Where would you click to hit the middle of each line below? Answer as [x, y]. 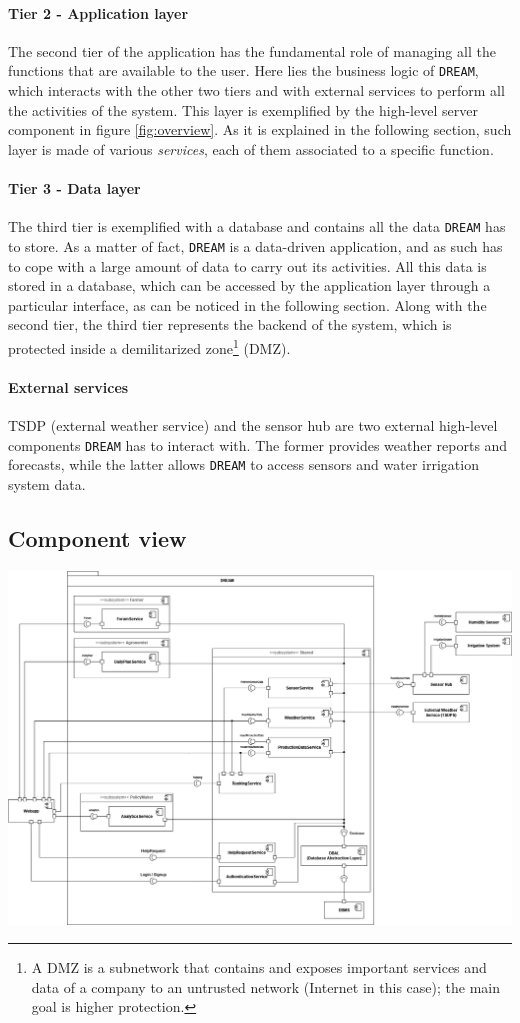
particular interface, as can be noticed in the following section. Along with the [247, 304]
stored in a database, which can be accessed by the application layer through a [249, 285]
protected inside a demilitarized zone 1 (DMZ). [149, 346]
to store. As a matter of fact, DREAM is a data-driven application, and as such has [255, 245]
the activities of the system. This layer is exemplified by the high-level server [243, 109]
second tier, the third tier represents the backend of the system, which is [230, 324]
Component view [97, 537]
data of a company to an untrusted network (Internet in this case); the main [265, 986]
